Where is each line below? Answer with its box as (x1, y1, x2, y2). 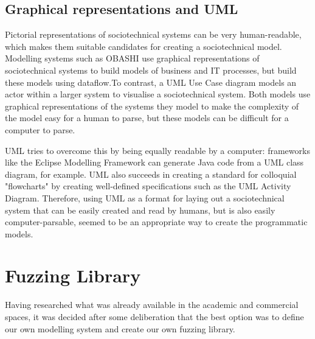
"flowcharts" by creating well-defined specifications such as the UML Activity (5, 180, 291, 192)
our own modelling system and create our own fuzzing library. (5, 322, 235, 335)
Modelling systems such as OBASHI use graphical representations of (5, 52, 260, 65)
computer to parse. (5, 123, 75, 136)
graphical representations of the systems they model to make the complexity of (5, 99, 299, 112)
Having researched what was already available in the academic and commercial (5, 298, 299, 311)
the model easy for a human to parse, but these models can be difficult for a (5, 111, 289, 124)
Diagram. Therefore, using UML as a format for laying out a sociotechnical (5, 191, 285, 204)
